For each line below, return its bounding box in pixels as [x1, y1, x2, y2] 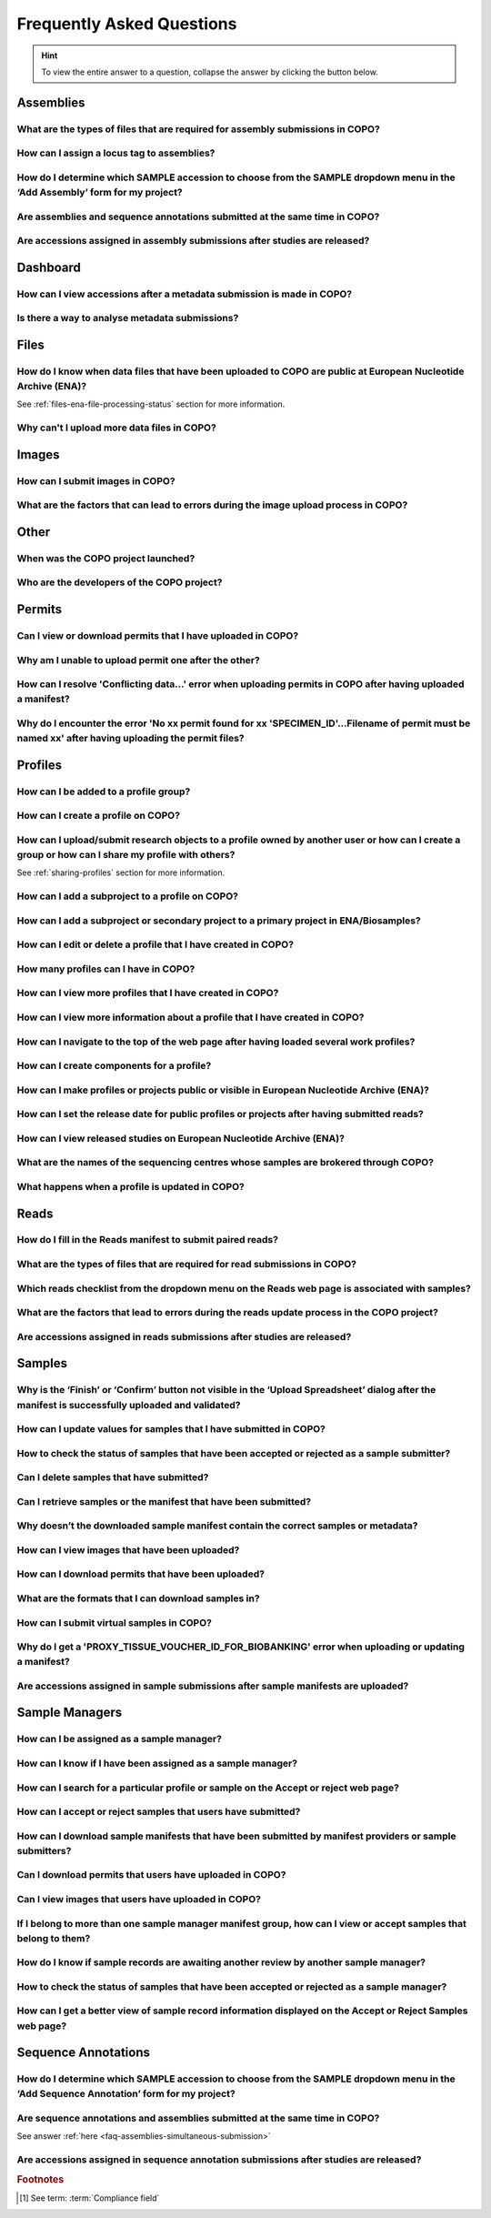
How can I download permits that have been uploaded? [16, 1568, 266, 1580]
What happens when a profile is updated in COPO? [16, 1180, 245, 1193]
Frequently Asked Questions [16, 14, 237, 34]
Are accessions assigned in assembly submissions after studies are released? [16, 235, 370, 247]
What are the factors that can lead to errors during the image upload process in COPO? [16, 499, 408, 511]
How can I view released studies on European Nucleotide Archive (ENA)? [16, 1132, 346, 1144]
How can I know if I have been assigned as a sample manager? [16, 1757, 298, 1769]
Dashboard [16, 259, 81, 275]
